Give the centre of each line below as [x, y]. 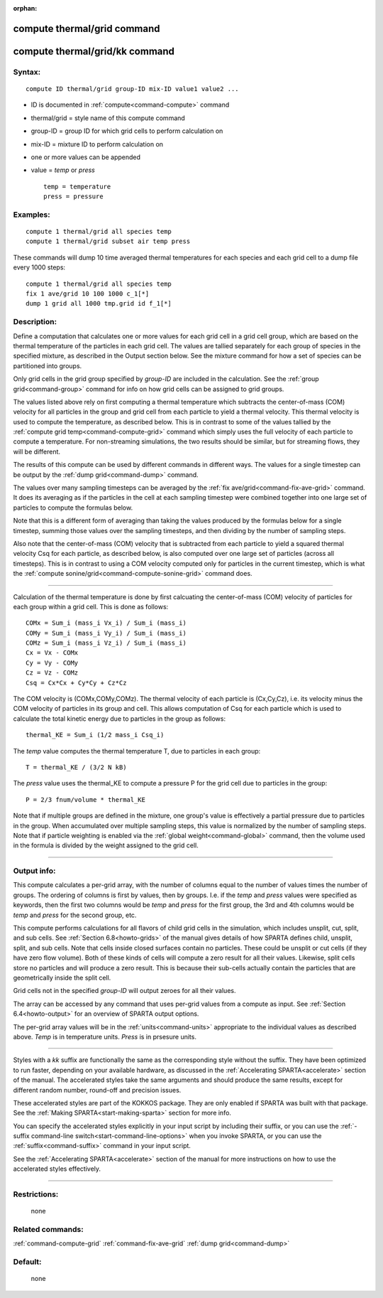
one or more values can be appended [86, 157]
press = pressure [73, 197]
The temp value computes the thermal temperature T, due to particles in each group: [137, 751]
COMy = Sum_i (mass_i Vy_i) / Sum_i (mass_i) [106, 633]
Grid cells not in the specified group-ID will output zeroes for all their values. [124, 991]
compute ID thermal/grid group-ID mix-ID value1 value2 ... [132, 88]
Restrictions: [36, 1194]
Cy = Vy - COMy [52, 663]
